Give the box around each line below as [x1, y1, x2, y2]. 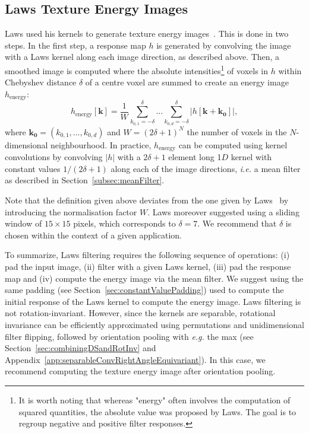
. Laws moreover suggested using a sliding [147, 205, 299, 218]
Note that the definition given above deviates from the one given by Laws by [5, 194, 289, 206]
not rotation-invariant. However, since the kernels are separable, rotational [5, 307, 276, 319]
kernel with [231, 151, 272, 163]
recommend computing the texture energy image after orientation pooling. [5, 365, 276, 377]
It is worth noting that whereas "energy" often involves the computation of [18, 393, 291, 406]
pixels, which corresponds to [73, 217, 176, 230]
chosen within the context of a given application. [5, 228, 182, 241]
